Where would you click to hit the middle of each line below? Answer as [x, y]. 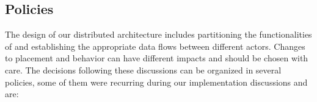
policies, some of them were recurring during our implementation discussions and [156, 82]
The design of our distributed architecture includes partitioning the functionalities [158, 34]
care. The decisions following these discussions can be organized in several [143, 70]
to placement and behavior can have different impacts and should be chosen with [157, 58]
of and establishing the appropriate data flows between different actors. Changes [155, 46]
